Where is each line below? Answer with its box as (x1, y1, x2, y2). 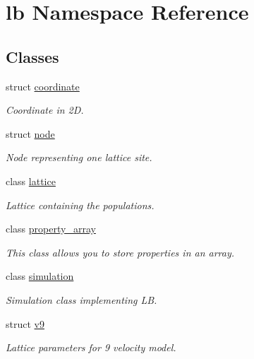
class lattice (6, 173, 56, 188)
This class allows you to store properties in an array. (6, 245, 235, 259)
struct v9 (6, 316, 44, 331)
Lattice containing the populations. (6, 197, 155, 212)
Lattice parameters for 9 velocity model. (6, 340, 176, 355)
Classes (6, 45, 59, 67)
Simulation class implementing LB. (6, 292, 157, 307)
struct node (6, 126, 55, 141)
